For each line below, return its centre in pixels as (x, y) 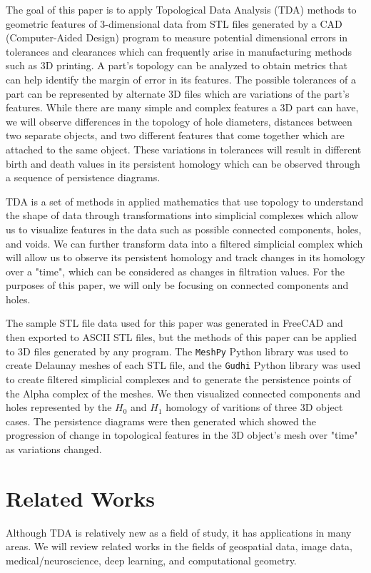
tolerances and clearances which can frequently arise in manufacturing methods (179, 51)
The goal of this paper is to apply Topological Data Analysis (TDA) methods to (181, 9)
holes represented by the (59, 407)
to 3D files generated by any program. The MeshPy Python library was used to (177, 351)
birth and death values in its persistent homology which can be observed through (183, 163)
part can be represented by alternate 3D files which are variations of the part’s (178, 93)
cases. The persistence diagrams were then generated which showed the (161, 421)
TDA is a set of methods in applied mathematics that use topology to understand (185, 201)
